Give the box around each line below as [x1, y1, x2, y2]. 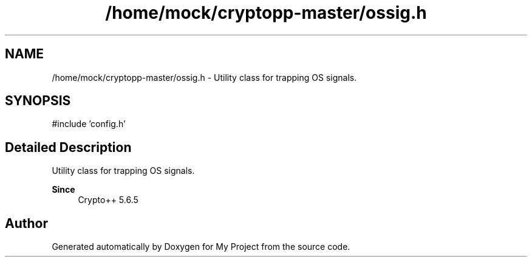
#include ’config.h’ [52, 119, 126, 129]
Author [5, 215, 48, 231]
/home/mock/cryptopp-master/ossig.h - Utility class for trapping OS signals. [52, 72, 357, 83]
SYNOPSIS [5, 93, 71, 109]
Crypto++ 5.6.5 [78, 195, 138, 205]
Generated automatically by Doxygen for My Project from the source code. [52, 241, 350, 252]
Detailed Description [5, 139, 132, 155]
